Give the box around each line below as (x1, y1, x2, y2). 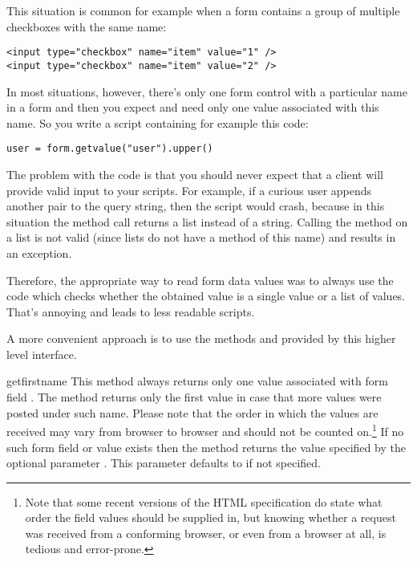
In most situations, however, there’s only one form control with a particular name (6, 83, 407, 100)
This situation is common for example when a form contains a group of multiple (6, 2, 400, 18)
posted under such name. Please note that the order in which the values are (6, 404, 379, 421)
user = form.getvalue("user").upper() (6, 143, 213, 155)
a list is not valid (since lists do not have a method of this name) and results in (6, 229, 396, 246)
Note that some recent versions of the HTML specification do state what (25, 493, 383, 510)
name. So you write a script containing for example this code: (6, 114, 309, 131)
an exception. (6, 244, 72, 261)
